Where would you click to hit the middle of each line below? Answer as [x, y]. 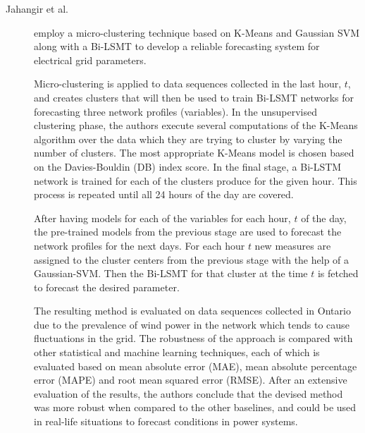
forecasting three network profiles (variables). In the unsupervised [175, 111]
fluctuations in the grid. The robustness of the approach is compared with [193, 338]
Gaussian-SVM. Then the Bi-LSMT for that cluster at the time [171, 273]
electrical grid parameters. [90, 60]
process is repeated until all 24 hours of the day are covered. [164, 194]
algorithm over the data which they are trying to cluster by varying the [188, 139]
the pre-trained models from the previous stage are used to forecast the [188, 232]
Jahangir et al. [37, 8]
